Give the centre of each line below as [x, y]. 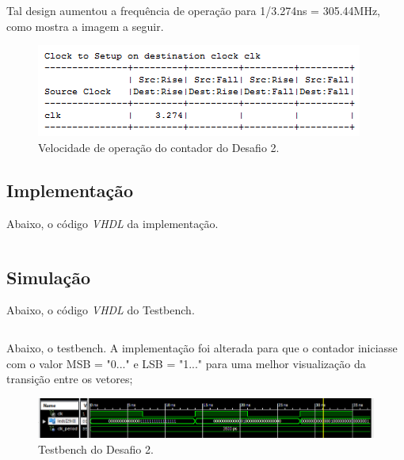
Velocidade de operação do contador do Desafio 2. [159, 147]
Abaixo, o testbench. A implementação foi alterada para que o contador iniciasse [202, 347]
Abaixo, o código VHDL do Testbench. [101, 310]
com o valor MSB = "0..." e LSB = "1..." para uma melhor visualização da [186, 363]
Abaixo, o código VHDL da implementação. [112, 223]
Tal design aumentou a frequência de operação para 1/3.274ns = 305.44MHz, [193, 10]
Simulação [48, 277]
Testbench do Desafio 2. [96, 449]
